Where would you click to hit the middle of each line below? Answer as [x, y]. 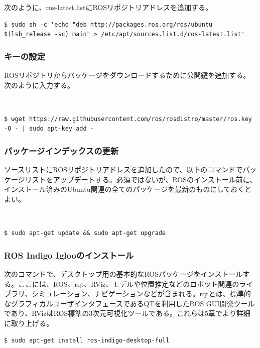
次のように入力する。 [39, 85]
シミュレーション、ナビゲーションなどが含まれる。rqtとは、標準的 [141, 294]
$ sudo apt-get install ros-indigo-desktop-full [87, 340]
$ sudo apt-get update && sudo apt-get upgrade [85, 233]
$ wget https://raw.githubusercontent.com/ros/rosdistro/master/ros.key [128, 119]
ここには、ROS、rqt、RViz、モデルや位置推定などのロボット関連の [128, 283]
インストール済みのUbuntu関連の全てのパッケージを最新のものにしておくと [128, 189]
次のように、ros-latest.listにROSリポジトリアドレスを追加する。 [108, 7]
